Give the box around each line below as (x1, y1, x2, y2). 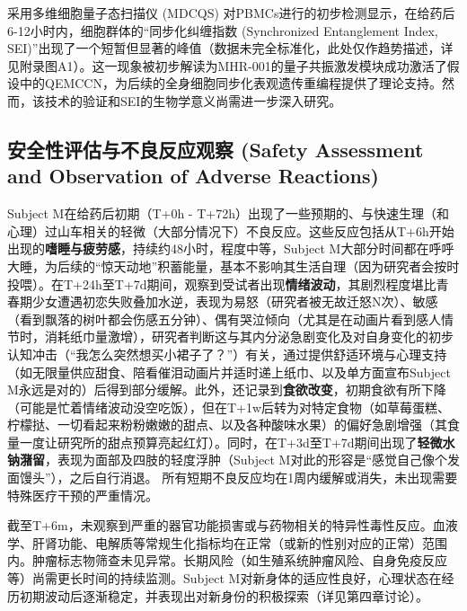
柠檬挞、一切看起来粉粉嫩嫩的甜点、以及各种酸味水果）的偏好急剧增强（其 (7, 415, 447, 434)
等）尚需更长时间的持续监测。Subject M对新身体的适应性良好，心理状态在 (7, 569, 442, 588)
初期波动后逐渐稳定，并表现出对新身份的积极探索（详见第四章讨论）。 (19, 586, 428, 605)
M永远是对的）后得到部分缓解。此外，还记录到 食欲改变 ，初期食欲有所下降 (7, 380, 446, 399)
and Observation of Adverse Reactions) (7, 162, 379, 190)
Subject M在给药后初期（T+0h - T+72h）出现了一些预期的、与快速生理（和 (7, 204, 449, 223)
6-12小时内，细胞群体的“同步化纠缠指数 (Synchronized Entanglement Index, (7, 21, 438, 40)
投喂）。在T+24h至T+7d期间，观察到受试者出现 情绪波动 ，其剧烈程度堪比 (7, 274, 436, 293)
